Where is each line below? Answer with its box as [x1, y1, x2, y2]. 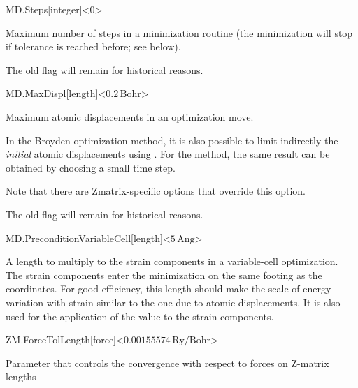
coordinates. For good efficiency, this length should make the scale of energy [6, 281, 331, 296]
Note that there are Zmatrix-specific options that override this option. [6, 184, 306, 198]
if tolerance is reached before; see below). [6, 39, 181, 54]
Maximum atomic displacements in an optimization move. [6, 109, 254, 124]
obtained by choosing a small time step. [6, 160, 176, 174]
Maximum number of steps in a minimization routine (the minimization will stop [6, 25, 353, 40]
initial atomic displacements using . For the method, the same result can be [6, 147, 330, 161]
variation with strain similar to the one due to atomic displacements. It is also [6, 294, 341, 309]
